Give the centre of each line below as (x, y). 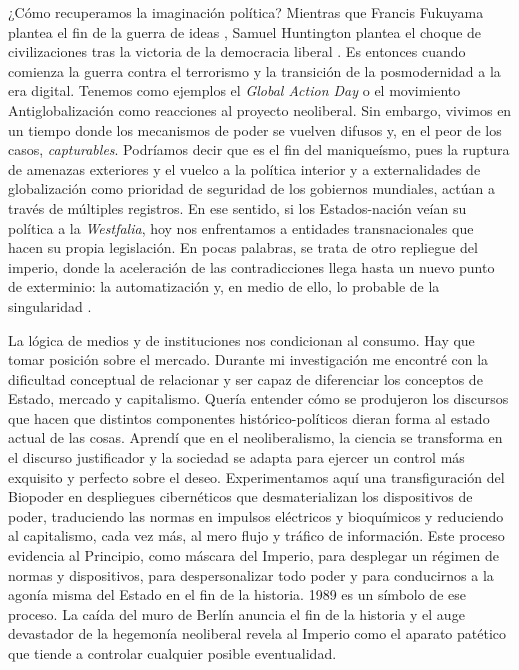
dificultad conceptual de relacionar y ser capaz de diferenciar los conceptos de (245, 378)
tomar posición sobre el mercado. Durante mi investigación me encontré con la (248, 359)
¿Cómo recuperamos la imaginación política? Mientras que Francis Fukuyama (246, 12)
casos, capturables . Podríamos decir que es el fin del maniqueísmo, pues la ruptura (259, 149)
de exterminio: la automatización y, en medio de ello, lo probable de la (224, 286)
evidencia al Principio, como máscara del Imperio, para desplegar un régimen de (253, 555)
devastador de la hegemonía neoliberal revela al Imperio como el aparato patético (257, 633)
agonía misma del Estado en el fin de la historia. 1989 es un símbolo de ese (237, 594)
